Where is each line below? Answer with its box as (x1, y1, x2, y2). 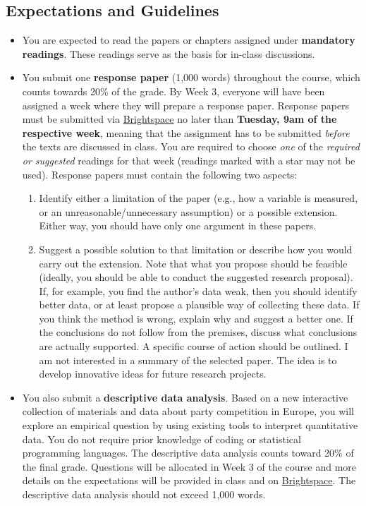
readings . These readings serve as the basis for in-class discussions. (22, 46, 315, 61)
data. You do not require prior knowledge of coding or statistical (22, 431, 301, 446)
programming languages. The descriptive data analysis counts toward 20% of (22, 445, 354, 460)
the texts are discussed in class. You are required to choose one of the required (22, 139, 360, 154)
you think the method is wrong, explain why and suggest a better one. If (39, 311, 353, 325)
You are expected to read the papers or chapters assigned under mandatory (22, 32, 355, 47)
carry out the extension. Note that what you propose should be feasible (39, 255, 348, 270)
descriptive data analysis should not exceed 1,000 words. (22, 487, 266, 502)
